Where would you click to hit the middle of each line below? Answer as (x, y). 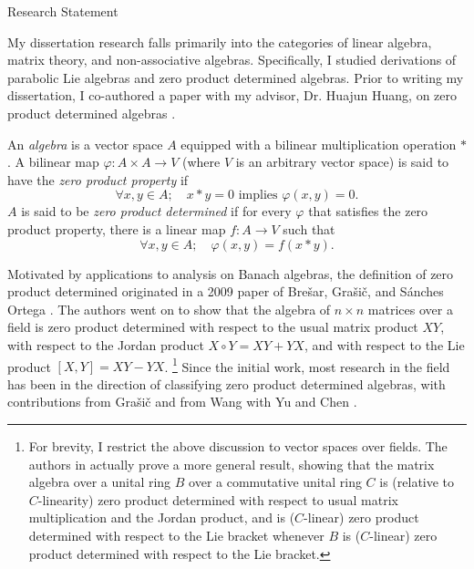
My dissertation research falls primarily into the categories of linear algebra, (220, 41)
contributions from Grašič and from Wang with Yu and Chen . (182, 402)
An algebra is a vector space (85, 144)
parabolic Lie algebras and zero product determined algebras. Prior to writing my (236, 77)
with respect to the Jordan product (106, 344)
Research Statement (63, 11)
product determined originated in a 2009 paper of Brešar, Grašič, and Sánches (226, 291)
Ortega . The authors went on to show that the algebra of (169, 309)
